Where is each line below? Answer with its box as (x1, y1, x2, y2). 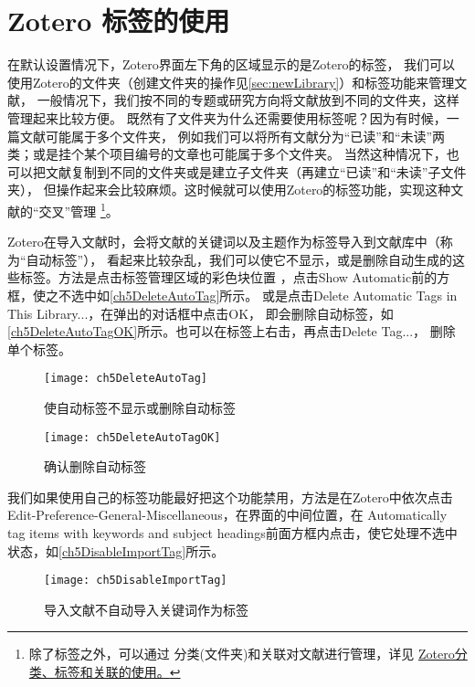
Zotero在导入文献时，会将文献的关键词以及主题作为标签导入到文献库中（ (7, 232, 440, 251)
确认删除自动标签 (44, 457, 146, 476)
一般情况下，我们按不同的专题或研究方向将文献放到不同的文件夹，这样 (37, 90, 459, 110)
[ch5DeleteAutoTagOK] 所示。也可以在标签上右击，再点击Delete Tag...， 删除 (7, 322, 456, 341)
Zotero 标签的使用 (7, 2, 230, 39)
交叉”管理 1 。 (38, 198, 119, 220)
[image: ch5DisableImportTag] (44, 574, 227, 587)
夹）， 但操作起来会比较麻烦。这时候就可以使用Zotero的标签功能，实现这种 (7, 180, 451, 199)
